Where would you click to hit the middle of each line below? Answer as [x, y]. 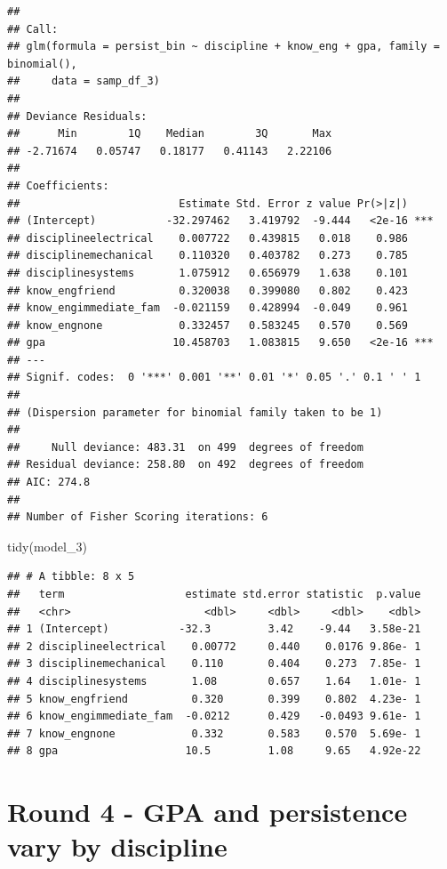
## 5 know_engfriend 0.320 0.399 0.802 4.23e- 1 [214, 699]
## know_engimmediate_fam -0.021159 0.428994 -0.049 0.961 [208, 308]
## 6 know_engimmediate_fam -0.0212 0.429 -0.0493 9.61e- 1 [214, 716]
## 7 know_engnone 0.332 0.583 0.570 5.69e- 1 [214, 733]
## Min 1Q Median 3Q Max [170, 134]
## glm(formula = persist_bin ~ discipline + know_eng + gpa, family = [223, 47]
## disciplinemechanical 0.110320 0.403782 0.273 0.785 [208, 256]
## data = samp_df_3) [84, 81]
